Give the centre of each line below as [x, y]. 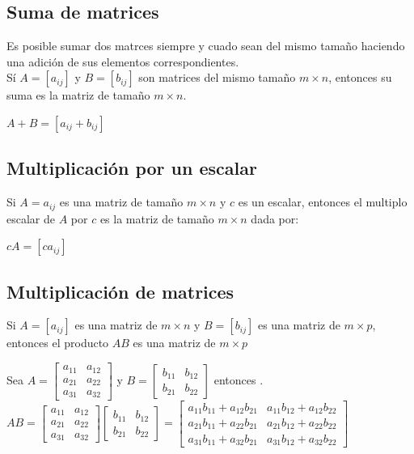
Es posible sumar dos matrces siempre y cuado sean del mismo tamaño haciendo [206, 46]
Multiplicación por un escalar [132, 168]
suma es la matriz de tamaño [78, 95]
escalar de [31, 218]
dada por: [275, 218]
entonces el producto [58, 343]
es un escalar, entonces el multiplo [323, 202]
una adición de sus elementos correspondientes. [123, 61]
